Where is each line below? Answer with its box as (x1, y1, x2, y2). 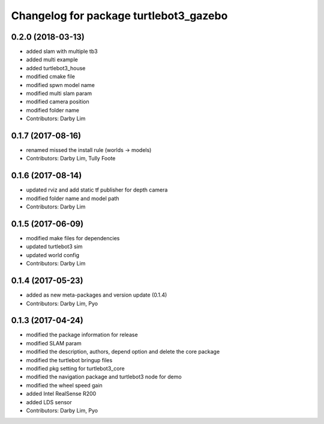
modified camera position (26, 98, 89, 105)
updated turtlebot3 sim (26, 243, 83, 250)
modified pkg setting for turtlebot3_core (26, 365, 125, 372)
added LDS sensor (26, 398, 72, 405)
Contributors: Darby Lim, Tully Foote (26, 155, 116, 162)
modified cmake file (26, 73, 75, 80)
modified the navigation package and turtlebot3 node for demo (26, 373, 182, 381)
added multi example (26, 56, 78, 63)
